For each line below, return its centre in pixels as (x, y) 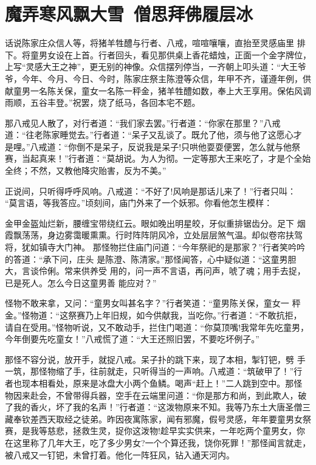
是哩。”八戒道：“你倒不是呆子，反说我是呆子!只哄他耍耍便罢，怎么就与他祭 (153, 146)
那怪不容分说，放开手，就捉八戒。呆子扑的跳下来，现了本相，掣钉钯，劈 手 (155, 359)
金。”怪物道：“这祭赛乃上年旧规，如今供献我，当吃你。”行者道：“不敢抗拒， (153, 315)
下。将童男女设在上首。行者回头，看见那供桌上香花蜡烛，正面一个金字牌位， (158, 54)
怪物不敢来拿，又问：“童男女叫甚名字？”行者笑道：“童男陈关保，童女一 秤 (153, 303)
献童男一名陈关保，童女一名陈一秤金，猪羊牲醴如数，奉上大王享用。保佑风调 (158, 90)
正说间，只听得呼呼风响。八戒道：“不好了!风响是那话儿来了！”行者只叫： (151, 191)
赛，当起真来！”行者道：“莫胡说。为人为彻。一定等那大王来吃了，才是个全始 (158, 158)
